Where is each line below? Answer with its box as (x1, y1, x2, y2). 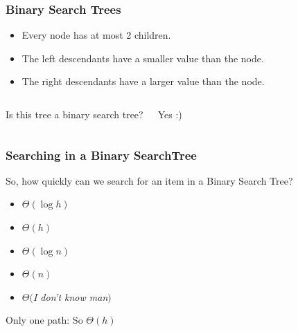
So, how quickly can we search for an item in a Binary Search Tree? (6, 173, 293, 187)
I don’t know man (33, 289, 108, 304)
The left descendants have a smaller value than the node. (21, 50, 264, 65)
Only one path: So (6, 313, 83, 327)
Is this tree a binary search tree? (6, 107, 143, 121)
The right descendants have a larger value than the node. (21, 74, 265, 89)
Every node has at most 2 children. (21, 28, 171, 42)
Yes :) (157, 107, 182, 121)
